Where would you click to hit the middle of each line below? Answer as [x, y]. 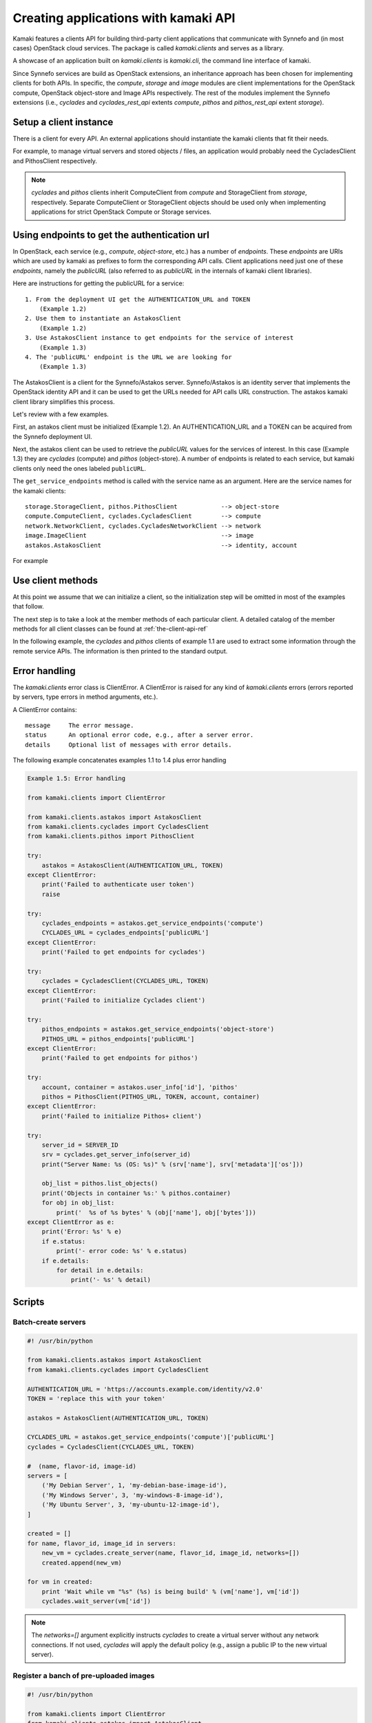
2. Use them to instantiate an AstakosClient [103, 318]
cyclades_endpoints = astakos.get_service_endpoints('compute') [153, 923]
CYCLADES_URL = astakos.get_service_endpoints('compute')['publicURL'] [151, 1437]
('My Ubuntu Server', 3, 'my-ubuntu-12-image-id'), [131, 1505]
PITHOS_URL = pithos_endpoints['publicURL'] [118, 1039]
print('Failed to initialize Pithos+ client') [122, 1116]
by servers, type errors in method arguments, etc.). [85, 697]
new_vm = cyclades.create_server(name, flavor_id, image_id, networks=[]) [170, 1553]
